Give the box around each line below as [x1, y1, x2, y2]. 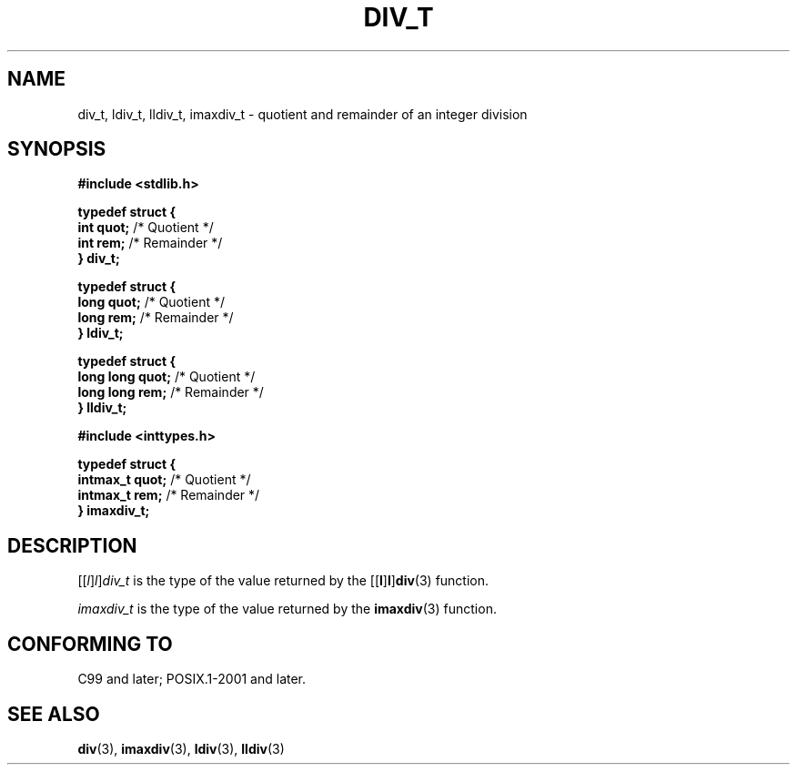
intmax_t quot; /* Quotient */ [77, 472, 251, 488]
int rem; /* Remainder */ [77, 235, 223, 251]
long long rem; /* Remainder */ [77, 384, 264, 401]
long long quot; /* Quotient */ [77, 369, 256, 385]
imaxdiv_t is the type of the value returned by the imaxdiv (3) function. [77, 601, 497, 617]
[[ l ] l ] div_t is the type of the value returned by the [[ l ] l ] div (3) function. [77, 573, 489, 589]
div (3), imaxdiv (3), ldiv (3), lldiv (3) [77, 740, 285, 757]
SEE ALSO [7, 702, 100, 726]
